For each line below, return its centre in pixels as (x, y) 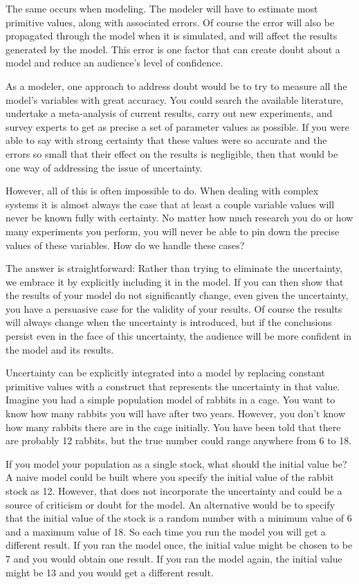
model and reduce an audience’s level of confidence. (114, 63)
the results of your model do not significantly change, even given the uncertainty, (177, 295)
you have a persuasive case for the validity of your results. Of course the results (174, 308)
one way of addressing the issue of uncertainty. (104, 167)
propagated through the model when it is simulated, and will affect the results (172, 36)
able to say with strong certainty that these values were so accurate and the (166, 140)
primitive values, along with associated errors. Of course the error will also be (170, 22)
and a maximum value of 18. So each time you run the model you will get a (166, 531)
